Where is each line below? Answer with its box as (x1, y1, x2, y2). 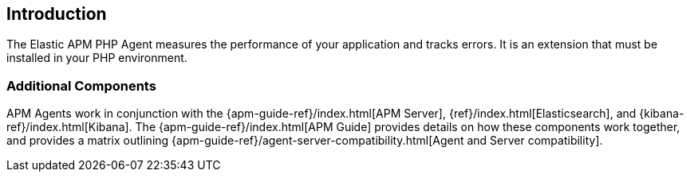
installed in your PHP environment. (6, 51, 187, 65)
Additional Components (6, 77, 156, 94)
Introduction (6, 4, 107, 24)
